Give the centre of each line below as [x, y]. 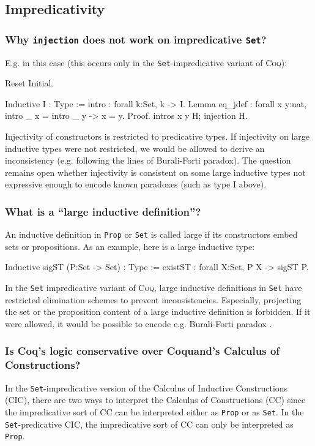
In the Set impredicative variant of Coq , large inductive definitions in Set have [154, 288]
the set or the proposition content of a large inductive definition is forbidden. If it [158, 312]
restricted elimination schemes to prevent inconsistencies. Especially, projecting [153, 299]
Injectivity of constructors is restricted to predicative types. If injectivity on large [157, 136]
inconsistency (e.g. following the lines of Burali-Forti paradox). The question [148, 160]
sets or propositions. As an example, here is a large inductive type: [130, 246]
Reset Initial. [29, 83]
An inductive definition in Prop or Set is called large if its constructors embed [151, 234]
